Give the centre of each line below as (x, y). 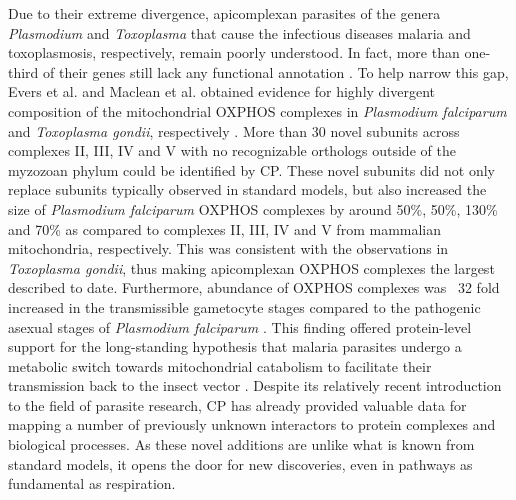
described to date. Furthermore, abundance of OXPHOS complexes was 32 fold (254, 287)
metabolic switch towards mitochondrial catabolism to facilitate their (220, 365)
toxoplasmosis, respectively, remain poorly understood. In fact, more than (234, 52)
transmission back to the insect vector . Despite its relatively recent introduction (255, 385)
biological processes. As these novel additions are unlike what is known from (241, 444)
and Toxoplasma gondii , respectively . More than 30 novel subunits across (234, 130)
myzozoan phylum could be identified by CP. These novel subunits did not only (251, 169)
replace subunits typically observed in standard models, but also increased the (247, 189)
